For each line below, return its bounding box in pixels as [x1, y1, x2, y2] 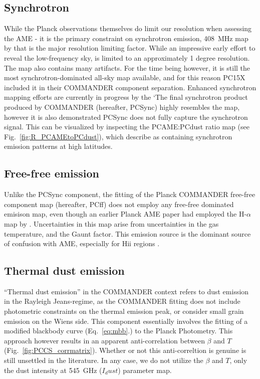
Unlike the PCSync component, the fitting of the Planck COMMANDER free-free [4, 189, 255, 200]
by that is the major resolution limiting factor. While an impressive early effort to [4, 43, 255, 53]
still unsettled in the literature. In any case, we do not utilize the [4, 355, 203, 365]
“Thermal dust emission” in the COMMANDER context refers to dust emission [4, 286, 249, 296]
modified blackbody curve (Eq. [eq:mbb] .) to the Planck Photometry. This [4, 325, 233, 336]
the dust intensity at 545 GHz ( [4, 364, 102, 375]
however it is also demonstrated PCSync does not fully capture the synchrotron [4, 111, 248, 122]
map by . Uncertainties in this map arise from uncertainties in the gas [4, 218, 219, 229]
